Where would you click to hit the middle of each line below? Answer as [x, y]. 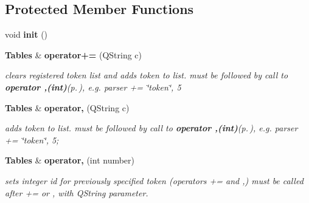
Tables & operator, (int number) [70, 160]
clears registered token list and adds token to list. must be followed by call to [147, 75]
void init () [26, 34]
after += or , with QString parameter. [77, 192]
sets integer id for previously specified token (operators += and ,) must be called [154, 180]
